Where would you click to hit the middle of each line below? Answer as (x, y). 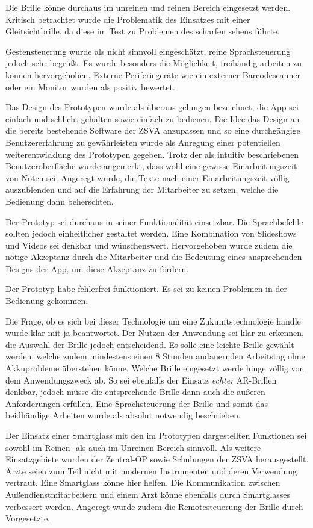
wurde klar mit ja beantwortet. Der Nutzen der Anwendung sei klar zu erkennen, (155, 333)
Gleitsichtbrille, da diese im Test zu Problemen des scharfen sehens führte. (143, 31)
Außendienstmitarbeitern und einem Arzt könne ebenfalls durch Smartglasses (148, 494)
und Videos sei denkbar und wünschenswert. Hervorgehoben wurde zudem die (149, 245)
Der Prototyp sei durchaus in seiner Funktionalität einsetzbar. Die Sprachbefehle (154, 221)
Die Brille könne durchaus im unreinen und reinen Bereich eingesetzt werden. (148, 7)
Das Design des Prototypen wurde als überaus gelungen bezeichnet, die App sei (152, 107)
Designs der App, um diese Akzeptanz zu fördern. (97, 268)
